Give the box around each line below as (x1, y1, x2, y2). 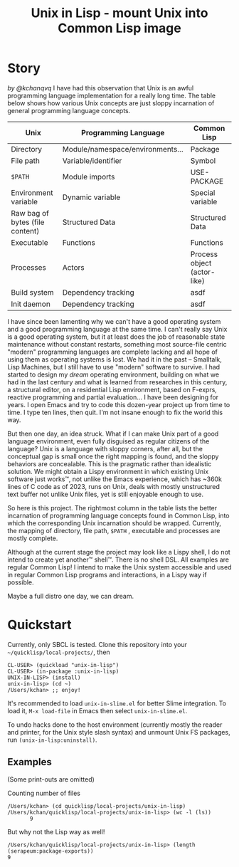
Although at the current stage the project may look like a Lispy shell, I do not (7, 547, 231, 556)
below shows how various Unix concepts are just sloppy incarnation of (7, 98, 215, 107)
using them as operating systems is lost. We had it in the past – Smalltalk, (7, 354, 223, 364)
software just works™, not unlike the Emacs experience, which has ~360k (7, 475, 223, 483)
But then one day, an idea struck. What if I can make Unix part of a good (7, 429, 219, 438)
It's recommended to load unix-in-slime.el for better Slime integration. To (7, 699, 226, 708)
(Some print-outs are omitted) (7, 774, 95, 784)
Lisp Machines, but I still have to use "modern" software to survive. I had (7, 362, 221, 371)
